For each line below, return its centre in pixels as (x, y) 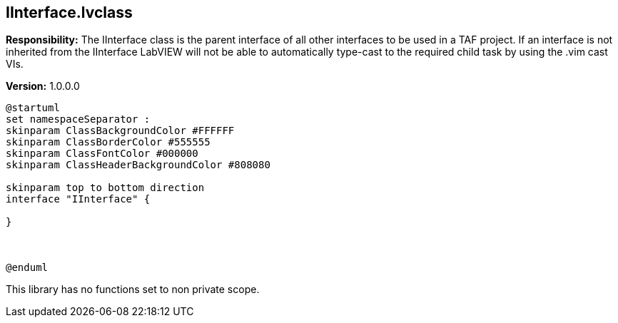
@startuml (33, 108)
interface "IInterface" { (78, 199)
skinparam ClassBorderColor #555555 (108, 142)
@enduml (27, 268)
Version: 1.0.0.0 (43, 86)
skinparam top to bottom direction (105, 188)
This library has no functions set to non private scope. (133, 289)
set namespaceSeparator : (78, 119)
